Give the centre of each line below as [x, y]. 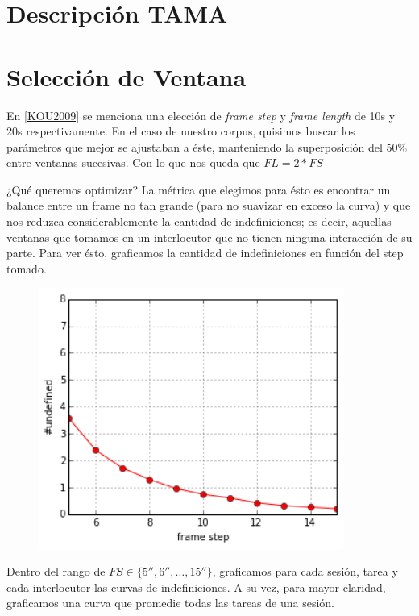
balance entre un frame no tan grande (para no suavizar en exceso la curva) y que [209, 205]
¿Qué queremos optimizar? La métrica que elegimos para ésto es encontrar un [199, 189]
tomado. [27, 268]
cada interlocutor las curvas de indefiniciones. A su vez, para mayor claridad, [196, 587]
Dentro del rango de [56, 571]
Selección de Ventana [127, 76]
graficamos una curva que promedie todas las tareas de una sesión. [170, 603]
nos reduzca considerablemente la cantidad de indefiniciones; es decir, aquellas [199, 221]
